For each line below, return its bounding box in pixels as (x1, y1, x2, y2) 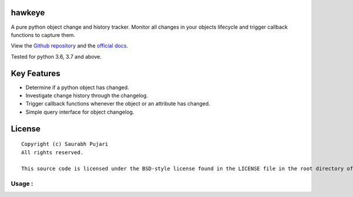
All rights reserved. (21, 149, 84, 155)
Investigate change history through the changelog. (25, 91, 148, 99)
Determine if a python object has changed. (25, 84, 129, 91)
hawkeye (11, 8, 45, 18)
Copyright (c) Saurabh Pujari (21, 141, 109, 148)
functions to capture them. (11, 31, 76, 38)
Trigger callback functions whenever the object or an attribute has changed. (25, 100, 211, 107)
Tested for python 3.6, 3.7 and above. (11, 53, 102, 60)
